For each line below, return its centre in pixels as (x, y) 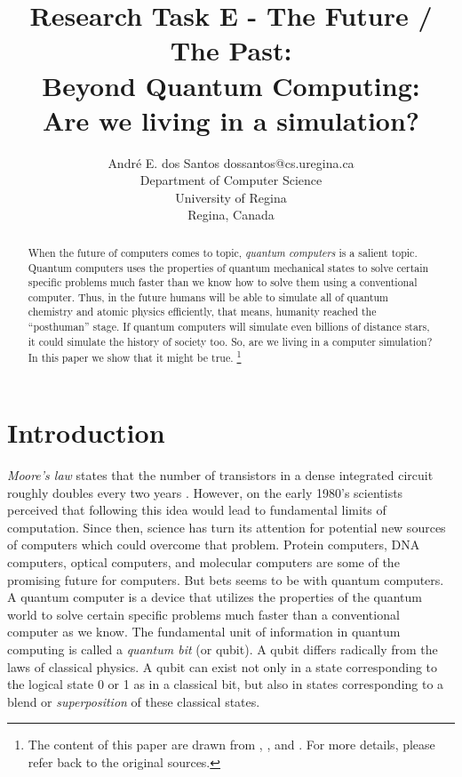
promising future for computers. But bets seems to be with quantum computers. (226, 579)
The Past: (231, 50)
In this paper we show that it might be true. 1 (135, 356)
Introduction (86, 433)
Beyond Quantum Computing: (231, 85)
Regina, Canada (231, 215)
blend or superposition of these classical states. (134, 701)
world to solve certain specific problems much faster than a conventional (203, 614)
